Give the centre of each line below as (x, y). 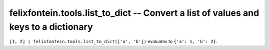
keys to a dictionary (51, 27)
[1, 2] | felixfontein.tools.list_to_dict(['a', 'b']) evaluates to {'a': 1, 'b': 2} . (113, 42)
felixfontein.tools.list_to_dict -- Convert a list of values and (134, 13)
